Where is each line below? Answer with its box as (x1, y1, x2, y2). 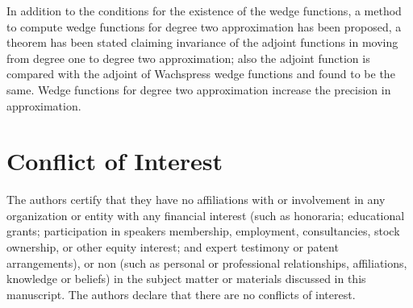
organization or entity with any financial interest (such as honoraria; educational (6, 206, 405, 223)
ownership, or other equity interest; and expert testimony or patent (6, 239, 339, 256)
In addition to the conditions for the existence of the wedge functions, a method (6, 2, 402, 19)
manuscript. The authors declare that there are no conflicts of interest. (6, 285, 356, 302)
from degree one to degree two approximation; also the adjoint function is (6, 49, 370, 66)
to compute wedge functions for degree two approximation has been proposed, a (6, 18, 402, 35)
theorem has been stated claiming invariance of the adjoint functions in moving (6, 34, 398, 51)
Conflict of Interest (6, 144, 223, 177)
